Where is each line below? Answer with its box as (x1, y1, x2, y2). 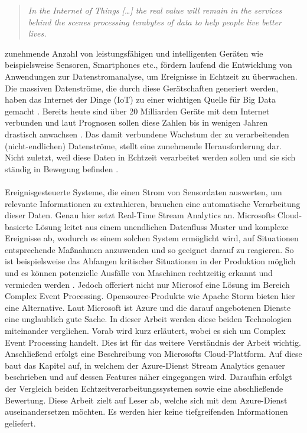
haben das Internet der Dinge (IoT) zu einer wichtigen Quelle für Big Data (5, 93, 276, 106)
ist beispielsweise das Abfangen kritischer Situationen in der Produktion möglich (5, 255, 296, 267)
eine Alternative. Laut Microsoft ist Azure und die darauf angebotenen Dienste (5, 301, 291, 313)
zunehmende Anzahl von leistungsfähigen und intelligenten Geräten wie (5, 47, 263, 59)
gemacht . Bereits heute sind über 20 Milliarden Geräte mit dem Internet (5, 104, 270, 117)
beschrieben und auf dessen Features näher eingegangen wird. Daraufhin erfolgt (5, 370, 292, 383)
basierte (5, 220, 33, 232)
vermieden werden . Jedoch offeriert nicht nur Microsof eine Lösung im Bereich (5, 278, 290, 290)
